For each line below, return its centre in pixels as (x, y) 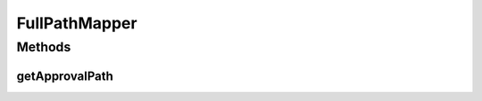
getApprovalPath (65, 76)
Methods (44, 47)
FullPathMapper (77, 23)
